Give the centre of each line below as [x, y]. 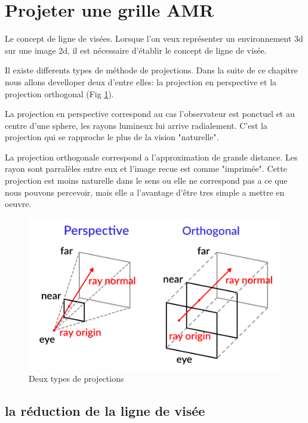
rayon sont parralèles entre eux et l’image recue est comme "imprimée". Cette [146, 169]
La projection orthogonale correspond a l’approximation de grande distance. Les [151, 157]
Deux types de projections [76, 378]
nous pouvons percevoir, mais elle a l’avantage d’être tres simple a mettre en [145, 192]
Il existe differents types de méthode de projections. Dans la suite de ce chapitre [151, 70]
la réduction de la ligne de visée [105, 410]
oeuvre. [18, 204]
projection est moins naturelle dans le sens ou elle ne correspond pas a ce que [146, 180]
